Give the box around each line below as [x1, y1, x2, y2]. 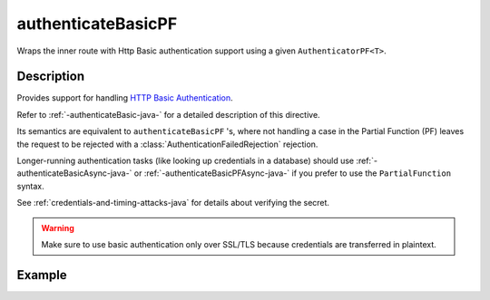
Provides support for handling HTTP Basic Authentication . [16, 92, 233, 103]
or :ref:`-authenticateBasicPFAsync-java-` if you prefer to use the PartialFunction [133, 168, 452, 179]
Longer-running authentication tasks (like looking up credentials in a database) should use [16, 155, 355, 167]
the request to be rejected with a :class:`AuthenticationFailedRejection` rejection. [16, 139, 318, 150]
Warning [41, 222, 74, 233]
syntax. [16, 180, 44, 191]
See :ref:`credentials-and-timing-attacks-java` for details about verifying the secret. [16, 198, 330, 208]
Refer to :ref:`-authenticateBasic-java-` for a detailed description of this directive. [16, 109, 321, 120]
